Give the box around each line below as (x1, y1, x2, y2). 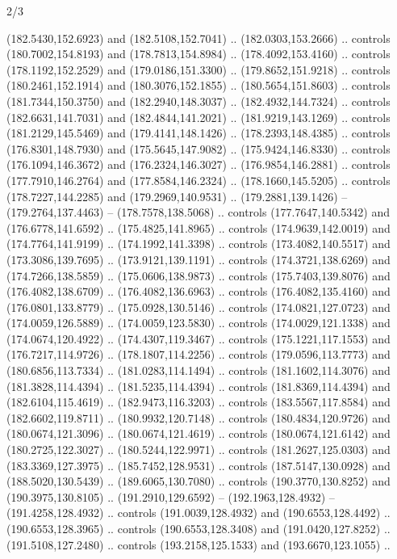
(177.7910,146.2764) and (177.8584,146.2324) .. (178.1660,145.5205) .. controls (6, 171, 391, 188)
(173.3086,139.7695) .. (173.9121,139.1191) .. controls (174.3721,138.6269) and (6, 250, 391, 267)
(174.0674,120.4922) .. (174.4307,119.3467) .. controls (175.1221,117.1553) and (6, 330, 391, 347)
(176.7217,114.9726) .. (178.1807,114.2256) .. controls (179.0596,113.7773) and (6, 346, 391, 363)
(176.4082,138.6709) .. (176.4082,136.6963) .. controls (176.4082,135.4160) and (6, 283, 391, 300)
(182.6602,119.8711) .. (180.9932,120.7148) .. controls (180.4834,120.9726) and (6, 409, 391, 426)
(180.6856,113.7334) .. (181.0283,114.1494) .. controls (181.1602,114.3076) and (6, 362, 391, 379)
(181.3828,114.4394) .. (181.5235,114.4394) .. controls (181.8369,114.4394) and (6, 377, 391, 394)
